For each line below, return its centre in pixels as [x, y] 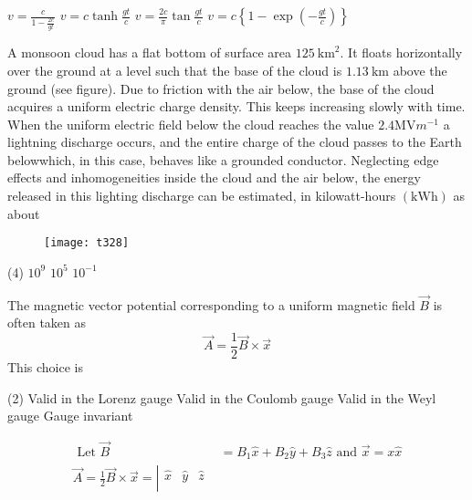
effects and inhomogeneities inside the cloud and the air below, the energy [214, 177]
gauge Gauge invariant [70, 416]
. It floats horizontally [401, 52]
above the [420, 70]
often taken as [47, 323]
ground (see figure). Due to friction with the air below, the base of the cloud [221, 88]
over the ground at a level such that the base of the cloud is [175, 70]
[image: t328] [87, 243]
